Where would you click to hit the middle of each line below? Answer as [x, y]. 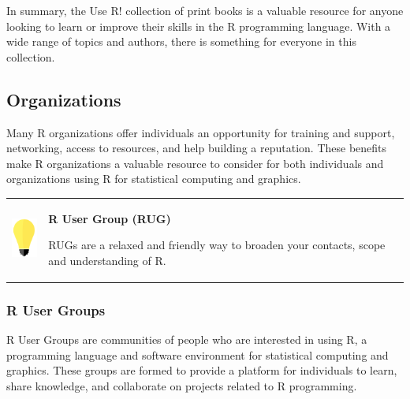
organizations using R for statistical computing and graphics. [154, 179]
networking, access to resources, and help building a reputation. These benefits [197, 148]
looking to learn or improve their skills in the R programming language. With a [199, 26]
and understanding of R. [107, 260]
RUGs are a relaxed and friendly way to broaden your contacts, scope [217, 245]
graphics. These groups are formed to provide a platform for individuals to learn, [202, 370]
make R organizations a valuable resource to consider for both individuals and [195, 163]
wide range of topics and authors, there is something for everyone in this [181, 41]
